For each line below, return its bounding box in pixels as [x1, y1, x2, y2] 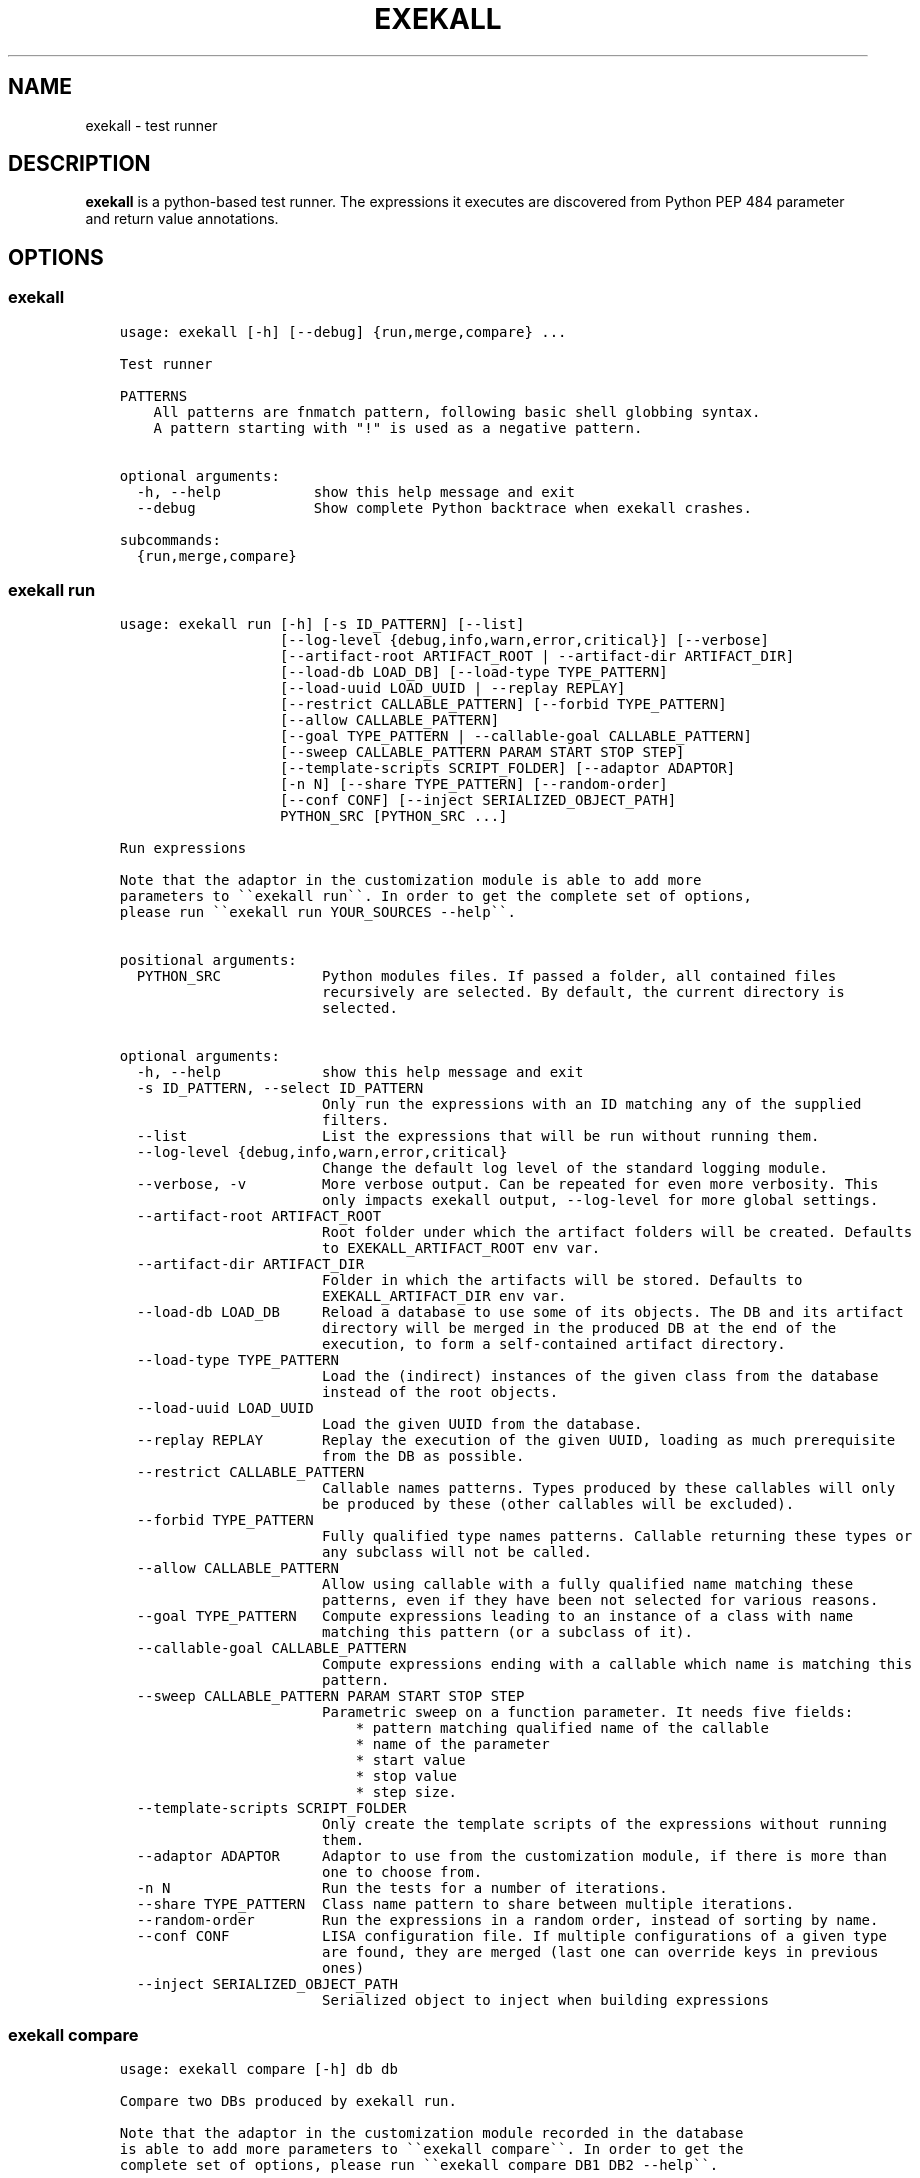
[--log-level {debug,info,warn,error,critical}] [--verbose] [279, 632, 769, 649]
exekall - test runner [85, 116, 218, 134]
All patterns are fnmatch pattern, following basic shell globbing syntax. [153, 403, 761, 420]
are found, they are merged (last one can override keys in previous [322, 1944, 879, 1961]
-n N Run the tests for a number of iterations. [136, 1880, 668, 1897]
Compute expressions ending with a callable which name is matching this [322, 1656, 913, 1673]
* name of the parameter [355, 1736, 550, 1753]
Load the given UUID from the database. [322, 1416, 643, 1433]
